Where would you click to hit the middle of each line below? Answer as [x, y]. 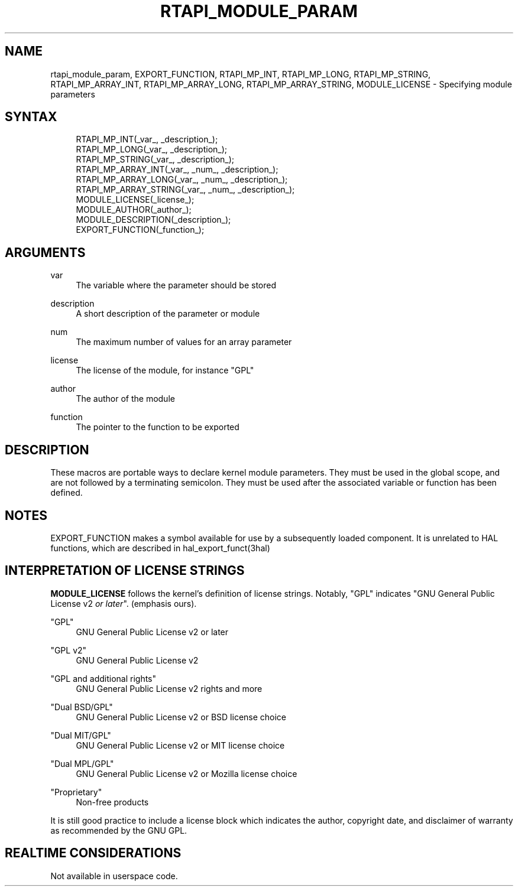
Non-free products [112, 802]
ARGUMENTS [45, 252]
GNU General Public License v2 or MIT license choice [180, 745]
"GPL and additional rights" [103, 678]
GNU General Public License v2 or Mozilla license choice [187, 773]
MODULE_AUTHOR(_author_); [134, 210]
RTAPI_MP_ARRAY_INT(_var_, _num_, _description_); [177, 170]
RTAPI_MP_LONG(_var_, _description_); [152, 149]
